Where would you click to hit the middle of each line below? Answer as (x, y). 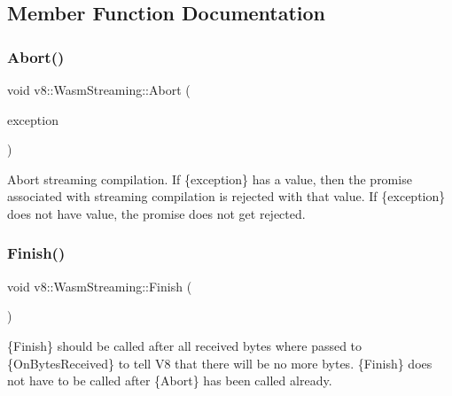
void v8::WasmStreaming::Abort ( (99, 89)
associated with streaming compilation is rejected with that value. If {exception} (226, 196)
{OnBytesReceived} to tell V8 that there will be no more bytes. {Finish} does (220, 363)
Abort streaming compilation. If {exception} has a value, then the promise (210, 179)
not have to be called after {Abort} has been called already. (170, 380)
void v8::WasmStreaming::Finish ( (100, 286)
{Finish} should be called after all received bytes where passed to (185, 345)
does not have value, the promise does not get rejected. (156, 213)
